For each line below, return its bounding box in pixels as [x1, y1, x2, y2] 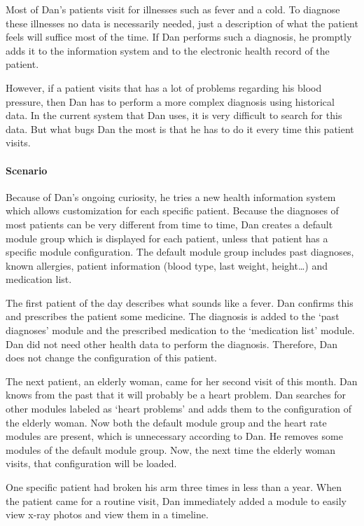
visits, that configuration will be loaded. [6, 456, 177, 471]
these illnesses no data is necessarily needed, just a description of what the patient [6, 15, 358, 30]
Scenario [6, 162, 48, 177]
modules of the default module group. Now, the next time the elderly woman [6, 442, 336, 457]
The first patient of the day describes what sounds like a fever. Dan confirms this [6, 295, 353, 310]
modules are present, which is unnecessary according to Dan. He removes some [6, 429, 343, 443]
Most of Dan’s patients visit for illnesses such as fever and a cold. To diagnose [6, 2, 340, 16]
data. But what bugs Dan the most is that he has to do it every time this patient [6, 121, 354, 136]
